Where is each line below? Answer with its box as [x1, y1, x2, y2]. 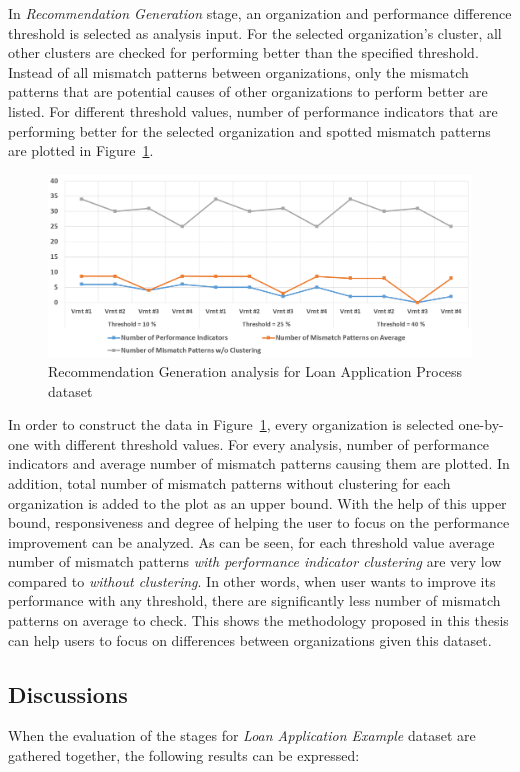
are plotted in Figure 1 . [8, 140, 154, 161]
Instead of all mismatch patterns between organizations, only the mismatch [8, 61, 469, 82]
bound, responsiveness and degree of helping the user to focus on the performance [8, 512, 510, 533]
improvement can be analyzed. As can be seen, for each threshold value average [8, 531, 495, 552]
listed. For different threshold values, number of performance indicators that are [8, 100, 498, 121]
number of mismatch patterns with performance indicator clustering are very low [8, 551, 502, 572]
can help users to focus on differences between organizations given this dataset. [8, 629, 492, 650]
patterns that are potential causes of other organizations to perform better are [8, 81, 488, 102]
